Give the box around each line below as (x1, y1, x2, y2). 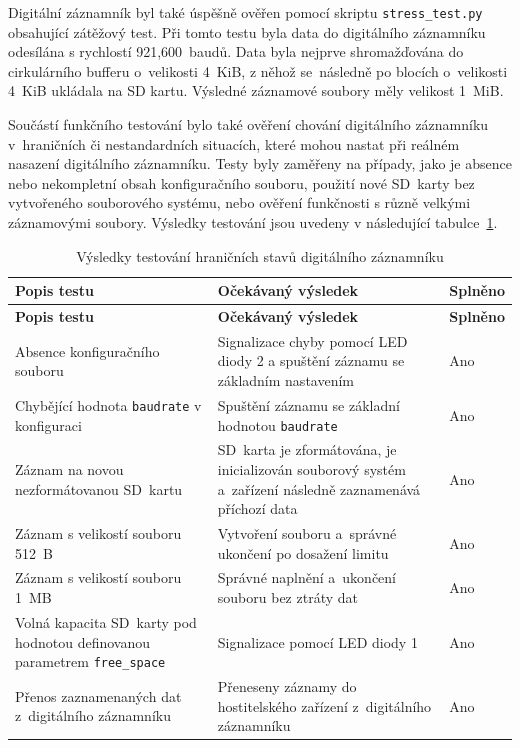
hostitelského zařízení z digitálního (217, 695, 432, 716)
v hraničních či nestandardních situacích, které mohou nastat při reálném (8, 133, 460, 154)
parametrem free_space (15, 651, 166, 672)
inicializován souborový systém (217, 459, 406, 479)
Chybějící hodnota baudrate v (15, 394, 202, 415)
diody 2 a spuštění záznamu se (217, 350, 405, 371)
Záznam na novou (15, 459, 124, 479)
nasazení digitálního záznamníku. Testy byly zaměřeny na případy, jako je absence (8, 153, 512, 174)
